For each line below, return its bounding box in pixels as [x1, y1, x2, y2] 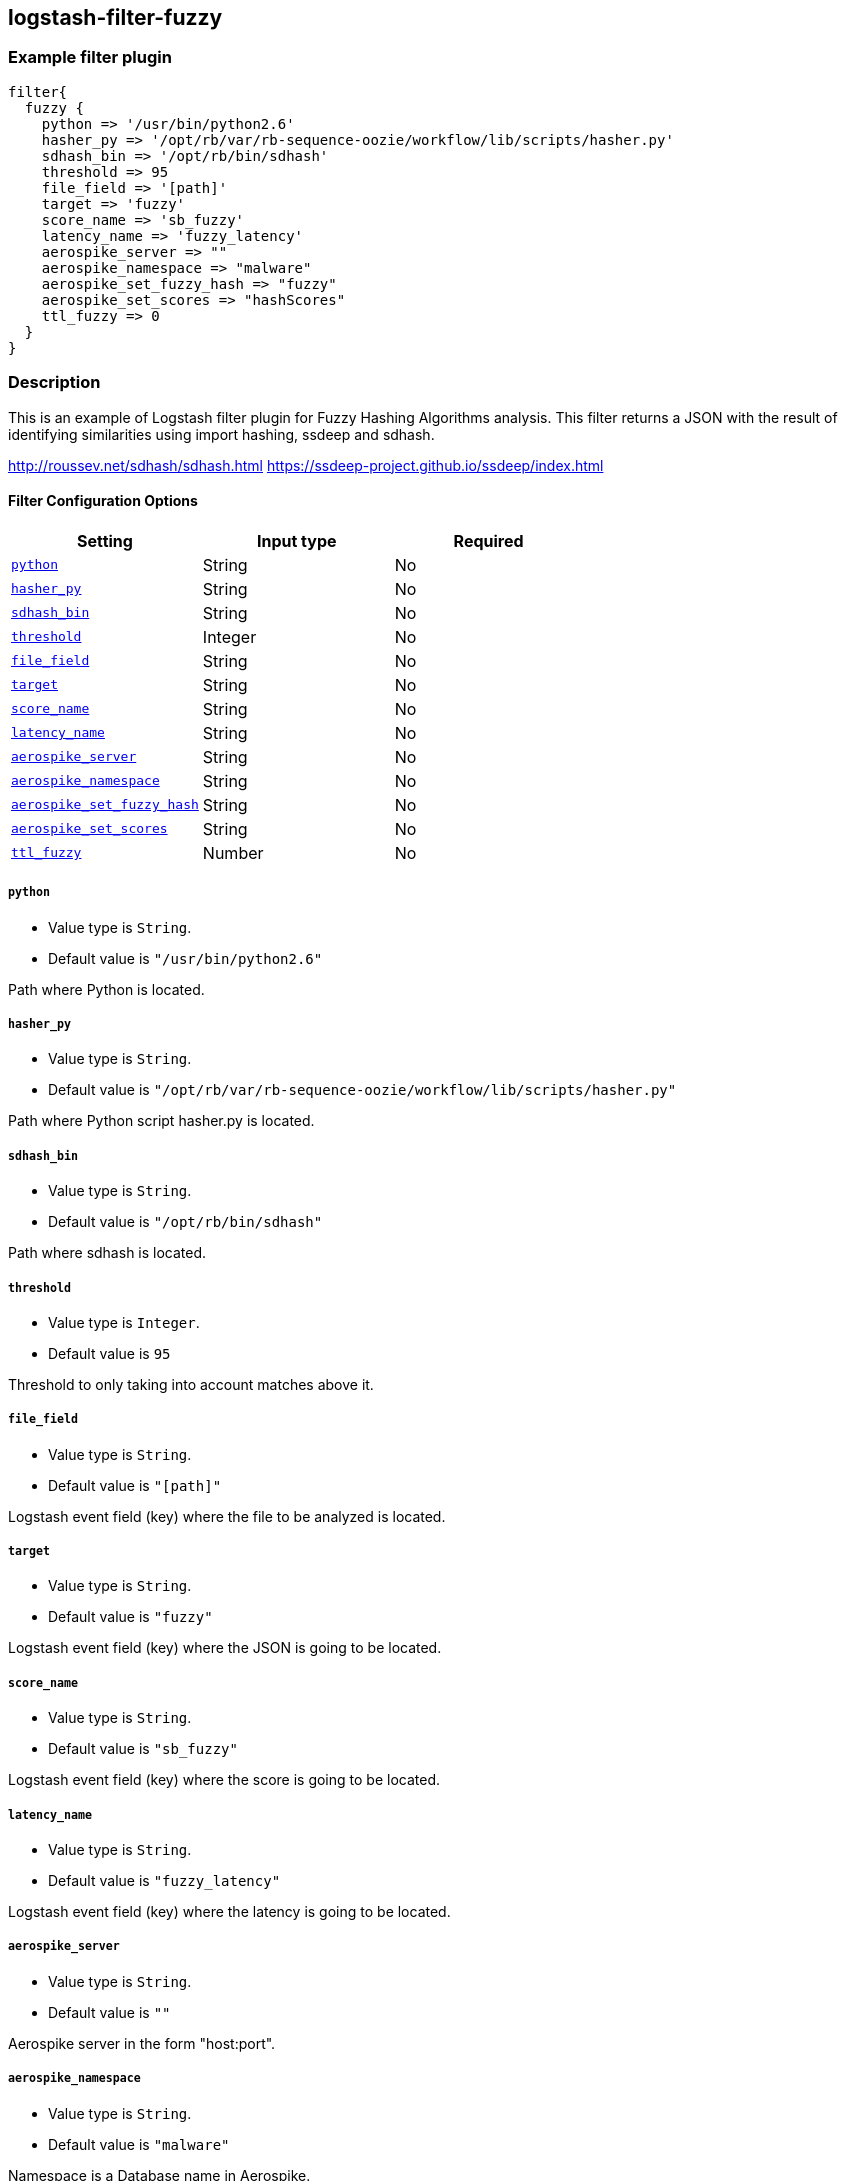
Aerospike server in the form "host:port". [8, 2034, 276, 2052]
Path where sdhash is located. [8, 1244, 207, 1262]
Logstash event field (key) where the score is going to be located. [8, 1771, 440, 1789]
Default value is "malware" [48, 2135, 230, 2153]
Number [202, 842, 264, 863]
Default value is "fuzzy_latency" [48, 1872, 281, 1890]
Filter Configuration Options [8, 492, 198, 510]
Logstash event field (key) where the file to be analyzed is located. [8, 1507, 446, 1525]
